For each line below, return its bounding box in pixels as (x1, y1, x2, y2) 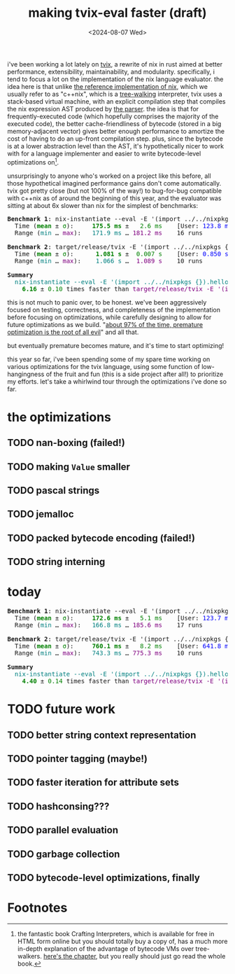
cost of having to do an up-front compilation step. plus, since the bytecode (7, 134, 224, 143)
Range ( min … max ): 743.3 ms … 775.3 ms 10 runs (14, 649, 203, 658)
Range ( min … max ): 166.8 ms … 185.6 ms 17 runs (14, 621, 203, 629)
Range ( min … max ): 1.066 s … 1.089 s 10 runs (14, 257, 203, 265)
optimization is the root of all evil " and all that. (7, 328, 139, 336)
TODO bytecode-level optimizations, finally (7, 872, 201, 884)
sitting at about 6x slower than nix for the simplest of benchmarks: (7, 201, 198, 209)
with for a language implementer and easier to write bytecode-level (7, 149, 201, 158)
